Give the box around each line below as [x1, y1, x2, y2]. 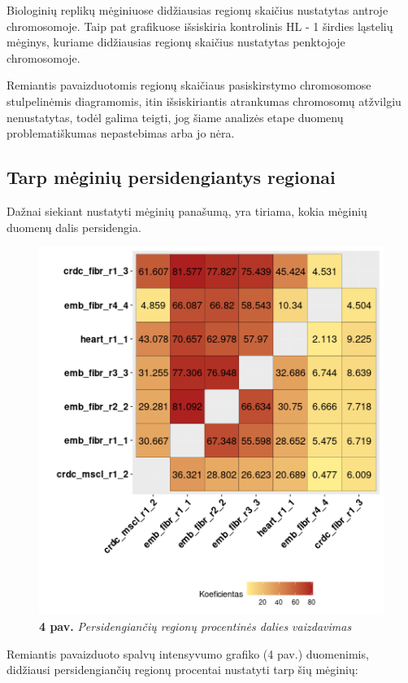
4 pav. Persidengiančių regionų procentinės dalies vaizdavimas [39, 618, 352, 634]
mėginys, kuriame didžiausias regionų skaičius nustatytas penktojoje [7, 33, 345, 50]
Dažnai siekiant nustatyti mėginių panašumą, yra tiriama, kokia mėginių [7, 202, 367, 219]
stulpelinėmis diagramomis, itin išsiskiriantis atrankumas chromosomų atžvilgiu [7, 92, 401, 109]
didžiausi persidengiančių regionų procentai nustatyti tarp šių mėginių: [7, 661, 358, 678]
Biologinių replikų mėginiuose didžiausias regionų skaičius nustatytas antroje [7, 2, 388, 18]
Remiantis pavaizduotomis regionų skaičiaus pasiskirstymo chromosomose [7, 77, 371, 94]
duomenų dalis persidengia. [7, 218, 141, 235]
